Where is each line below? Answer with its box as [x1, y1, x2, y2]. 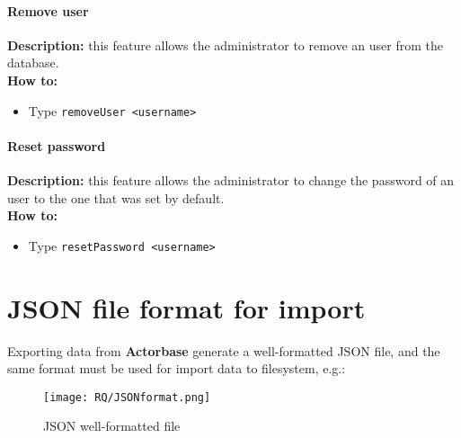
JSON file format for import [7, 289, 366, 326]
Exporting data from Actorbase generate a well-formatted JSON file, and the [7, 341, 440, 360]
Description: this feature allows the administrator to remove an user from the [7, 35, 444, 54]
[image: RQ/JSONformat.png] [43, 390, 211, 404]
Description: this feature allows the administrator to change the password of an [7, 171, 455, 190]
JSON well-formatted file [43, 416, 181, 435]
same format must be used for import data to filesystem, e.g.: [7, 359, 346, 378]
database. [7, 53, 59, 72]
